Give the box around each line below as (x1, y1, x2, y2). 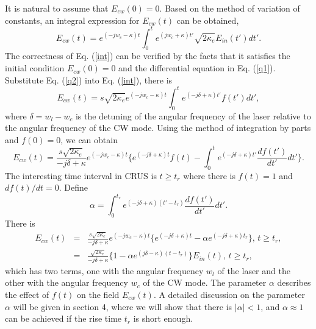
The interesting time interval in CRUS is (5, 169, 157, 182)
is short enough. (133, 312, 193, 325)
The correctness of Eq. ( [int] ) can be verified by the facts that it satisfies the (5, 49, 290, 62)
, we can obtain (60, 133, 118, 146)
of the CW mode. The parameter (143, 276, 267, 289)
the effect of (5, 288, 49, 300)
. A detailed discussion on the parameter (153, 288, 305, 300)
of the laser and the (217, 264, 290, 277)
